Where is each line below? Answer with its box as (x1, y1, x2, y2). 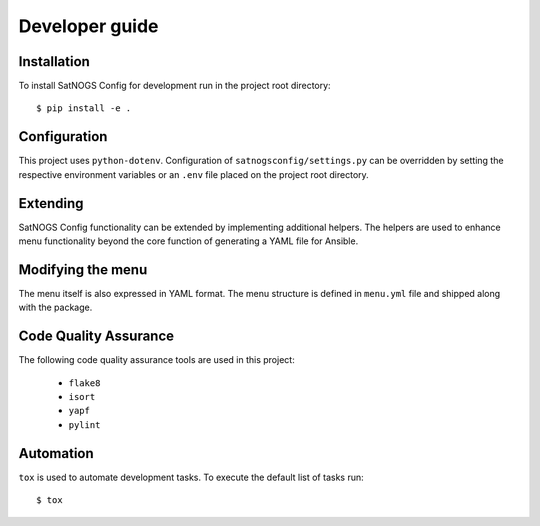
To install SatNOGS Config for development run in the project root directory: (18, 80, 331, 92)
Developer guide (18, 15, 159, 37)
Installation (18, 53, 90, 70)
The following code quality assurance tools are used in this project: (18, 354, 295, 366)
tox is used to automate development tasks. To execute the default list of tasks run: (18, 471, 364, 483)
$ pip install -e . (36, 103, 132, 114)
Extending (18, 195, 84, 212)
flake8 (68, 377, 101, 389)
